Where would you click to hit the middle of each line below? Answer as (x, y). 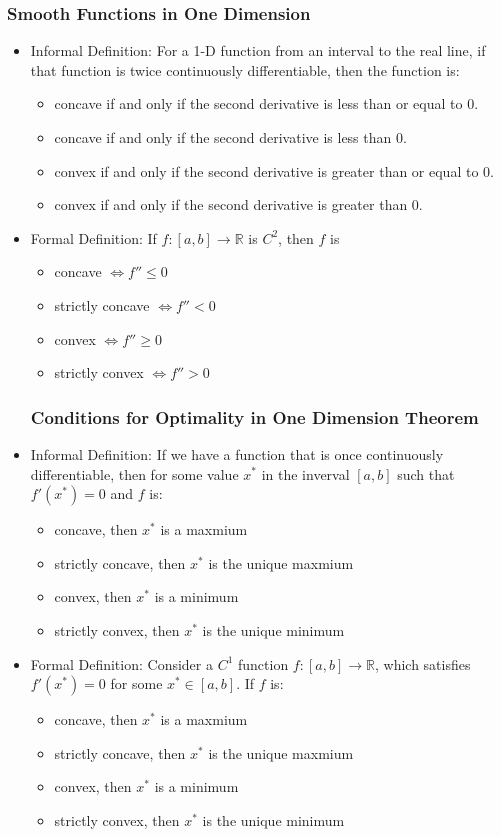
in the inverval (305, 473)
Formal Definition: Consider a (121, 663)
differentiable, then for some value (134, 473)
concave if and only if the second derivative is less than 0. (230, 137)
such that (426, 473)
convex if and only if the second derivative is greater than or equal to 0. (274, 170)
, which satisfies (422, 663)
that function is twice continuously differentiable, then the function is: (245, 69)
